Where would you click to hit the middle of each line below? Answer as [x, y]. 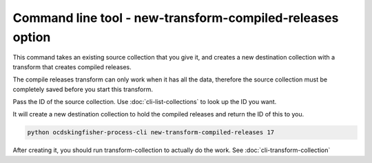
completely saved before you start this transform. [83, 89]
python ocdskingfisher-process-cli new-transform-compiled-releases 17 [151, 133]
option [32, 37]
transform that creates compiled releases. [72, 67]
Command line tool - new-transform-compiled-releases [176, 18]
